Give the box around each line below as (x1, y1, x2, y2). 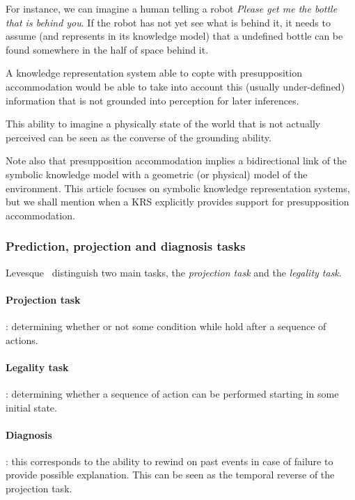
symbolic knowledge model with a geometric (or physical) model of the (6, 166, 308, 181)
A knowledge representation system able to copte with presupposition (6, 65, 302, 80)
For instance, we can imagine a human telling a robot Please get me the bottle (6, 1, 338, 15)
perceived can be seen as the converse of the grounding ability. (6, 130, 271, 144)
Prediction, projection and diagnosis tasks (6, 237, 246, 255)
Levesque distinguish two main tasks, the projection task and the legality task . (6, 265, 342, 279)
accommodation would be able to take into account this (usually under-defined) (6, 79, 345, 93)
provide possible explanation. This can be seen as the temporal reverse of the (6, 467, 335, 482)
